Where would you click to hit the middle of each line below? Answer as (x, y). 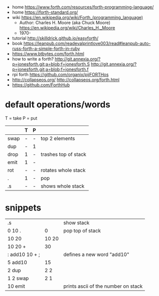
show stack (77, 223)
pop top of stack (82, 231)
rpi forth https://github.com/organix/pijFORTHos (60, 74)
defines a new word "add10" (97, 254)
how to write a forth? (33, 59)
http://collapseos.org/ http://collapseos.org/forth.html (66, 80)
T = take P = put (21, 118)
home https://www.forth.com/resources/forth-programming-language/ (83, 7)
